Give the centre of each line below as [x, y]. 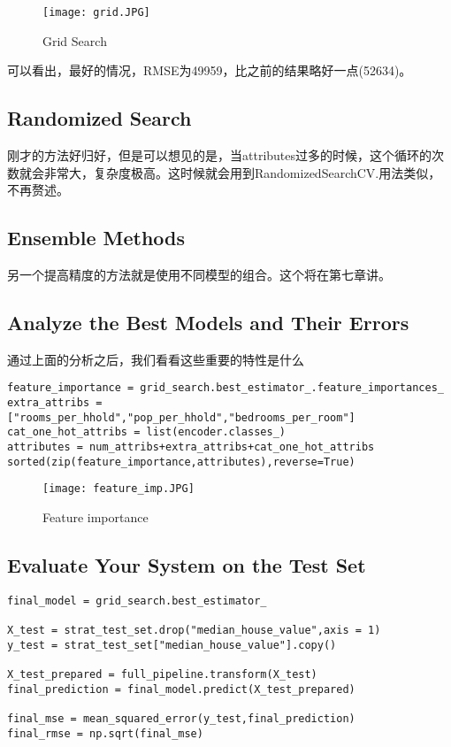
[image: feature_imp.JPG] [118, 489]
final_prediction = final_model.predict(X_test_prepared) [181, 689]
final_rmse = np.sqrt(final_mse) [105, 733]
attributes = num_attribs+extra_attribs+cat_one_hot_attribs [191, 447]
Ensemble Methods [96, 238]
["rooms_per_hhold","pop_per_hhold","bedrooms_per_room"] [181, 417]
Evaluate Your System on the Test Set [187, 565]
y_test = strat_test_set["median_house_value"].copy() [172, 645]
